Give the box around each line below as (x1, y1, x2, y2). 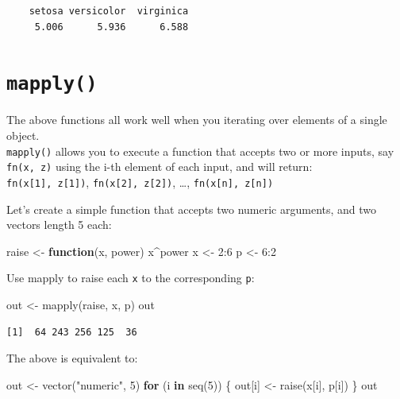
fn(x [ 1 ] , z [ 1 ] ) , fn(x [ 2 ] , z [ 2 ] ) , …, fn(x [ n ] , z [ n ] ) (6, 173, 274, 190)
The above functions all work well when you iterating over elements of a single (6, 111, 387, 128)
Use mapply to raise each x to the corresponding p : (6, 269, 255, 286)
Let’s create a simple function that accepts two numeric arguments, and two (6, 200, 377, 217)
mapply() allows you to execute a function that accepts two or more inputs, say (6, 142, 394, 159)
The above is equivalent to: (6, 350, 138, 366)
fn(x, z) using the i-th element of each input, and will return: (6, 158, 313, 175)
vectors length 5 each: (6, 216, 112, 233)
